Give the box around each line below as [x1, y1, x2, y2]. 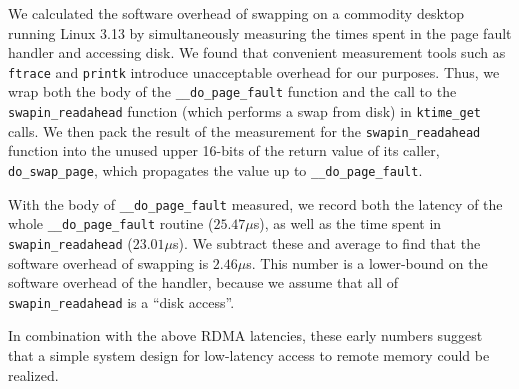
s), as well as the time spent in [253, 213, 442, 234]
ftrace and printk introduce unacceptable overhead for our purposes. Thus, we [8, 61, 500, 82]
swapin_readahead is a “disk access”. [8, 291, 235, 312]
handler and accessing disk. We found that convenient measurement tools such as [8, 42, 506, 63]
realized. [8, 364, 59, 385]
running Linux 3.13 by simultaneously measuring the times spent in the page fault [8, 22, 512, 43]
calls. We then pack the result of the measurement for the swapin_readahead [8, 120, 481, 141]
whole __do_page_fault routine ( [8, 213, 214, 234]
